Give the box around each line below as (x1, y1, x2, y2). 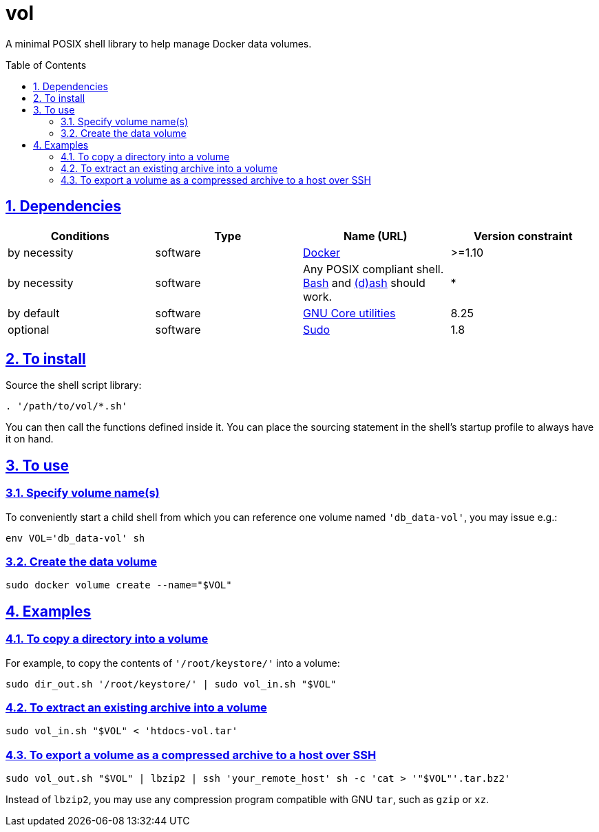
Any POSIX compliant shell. (303, 262, 444, 276)
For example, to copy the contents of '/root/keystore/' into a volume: (6, 657, 340, 669)
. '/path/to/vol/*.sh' (6, 401, 128, 412)
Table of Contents (6, 58, 87, 71)
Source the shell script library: (6, 379, 142, 392)
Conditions (50, 228, 109, 243)
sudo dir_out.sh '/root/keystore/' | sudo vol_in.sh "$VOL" (6, 678, 337, 690)
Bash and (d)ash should (303, 275, 425, 290)
